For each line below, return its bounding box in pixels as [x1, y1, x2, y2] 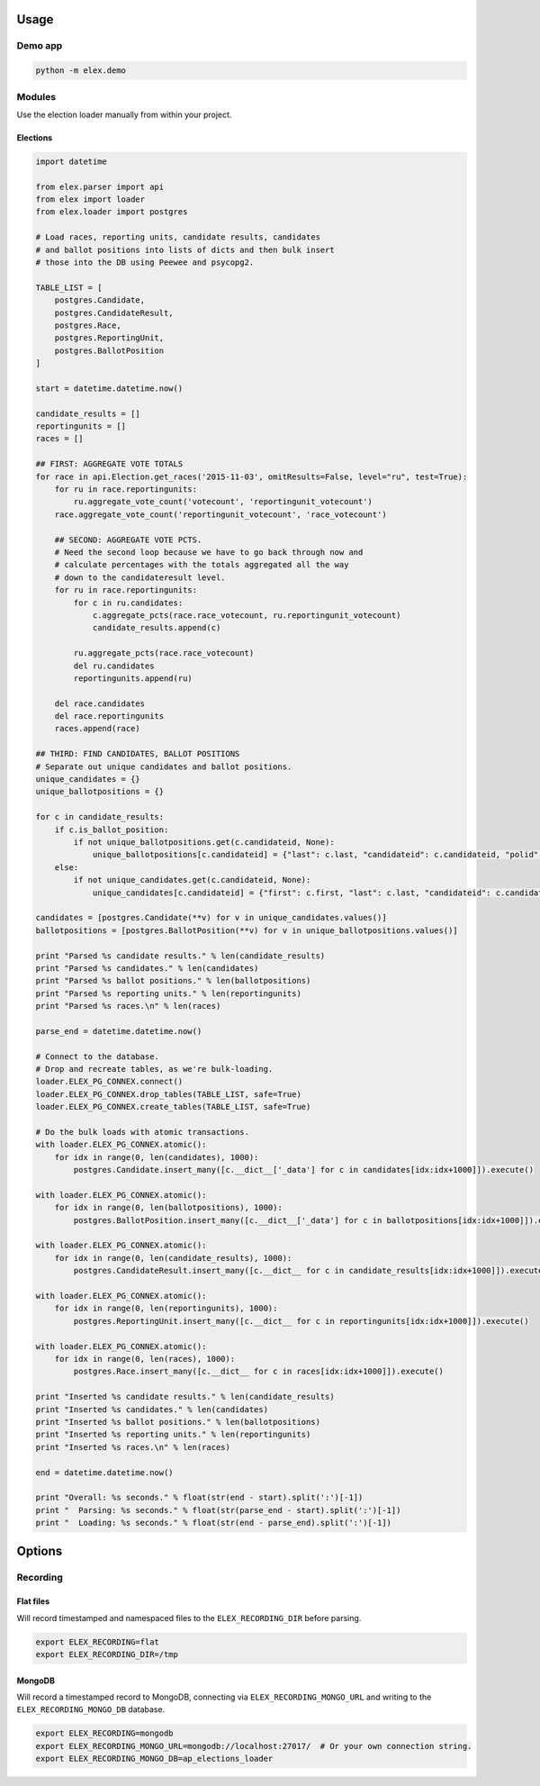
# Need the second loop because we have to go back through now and [54, 548, 364, 558]
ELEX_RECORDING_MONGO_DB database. [16, 1704, 166, 1715]
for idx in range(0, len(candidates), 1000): [54, 1152, 259, 1162]
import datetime [35, 156, 108, 167]
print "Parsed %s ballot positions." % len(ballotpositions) [35, 975, 311, 986]
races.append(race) [54, 723, 141, 734]
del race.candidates [54, 698, 146, 709]
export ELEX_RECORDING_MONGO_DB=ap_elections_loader [35, 1754, 274, 1764]
